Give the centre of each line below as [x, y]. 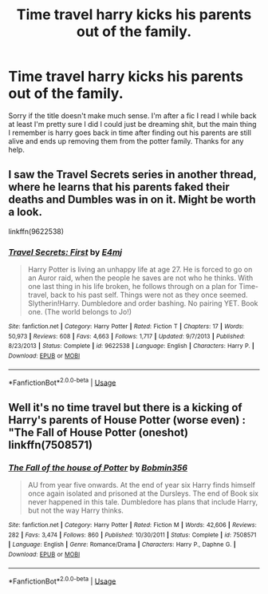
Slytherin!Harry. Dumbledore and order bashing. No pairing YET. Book [143, 303]
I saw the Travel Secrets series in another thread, [132, 174]
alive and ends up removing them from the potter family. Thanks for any [126, 141]
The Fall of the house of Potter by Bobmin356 [98, 467]
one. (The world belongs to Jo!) [80, 312]
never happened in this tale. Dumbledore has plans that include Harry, [143, 502]
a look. [25, 212]
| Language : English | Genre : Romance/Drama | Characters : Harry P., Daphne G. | [122, 544]
